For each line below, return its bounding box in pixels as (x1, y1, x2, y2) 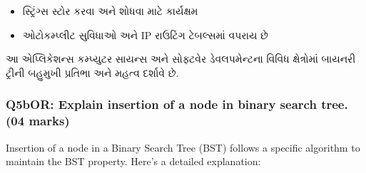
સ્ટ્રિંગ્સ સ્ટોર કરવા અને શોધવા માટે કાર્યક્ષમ (22, 4, 198, 18)
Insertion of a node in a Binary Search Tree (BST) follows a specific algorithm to (6, 140, 360, 154)
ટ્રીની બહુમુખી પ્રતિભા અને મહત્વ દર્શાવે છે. (6, 65, 179, 80)
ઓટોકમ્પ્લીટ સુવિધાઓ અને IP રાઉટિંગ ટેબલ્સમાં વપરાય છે (22, 27, 268, 42)
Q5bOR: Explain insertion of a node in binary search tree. (6, 95, 348, 113)
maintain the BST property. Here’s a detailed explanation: (6, 154, 261, 169)
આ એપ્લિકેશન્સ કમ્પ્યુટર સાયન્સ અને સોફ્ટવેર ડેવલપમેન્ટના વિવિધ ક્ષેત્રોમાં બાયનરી (6, 51, 356, 66)
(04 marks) (6, 112, 70, 130)
